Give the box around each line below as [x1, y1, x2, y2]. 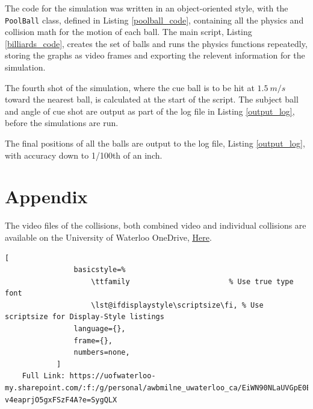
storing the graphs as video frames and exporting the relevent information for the [5, 49, 305, 62]
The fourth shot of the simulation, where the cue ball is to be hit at [5, 81, 255, 94]
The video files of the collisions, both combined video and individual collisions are [5, 219, 306, 232]
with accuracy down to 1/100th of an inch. [5, 148, 163, 161]
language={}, [73, 325, 126, 334]
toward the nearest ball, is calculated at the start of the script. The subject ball [5, 93, 299, 106]
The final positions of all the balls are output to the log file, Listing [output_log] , [5, 137, 305, 149]
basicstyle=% [73, 265, 126, 274]
